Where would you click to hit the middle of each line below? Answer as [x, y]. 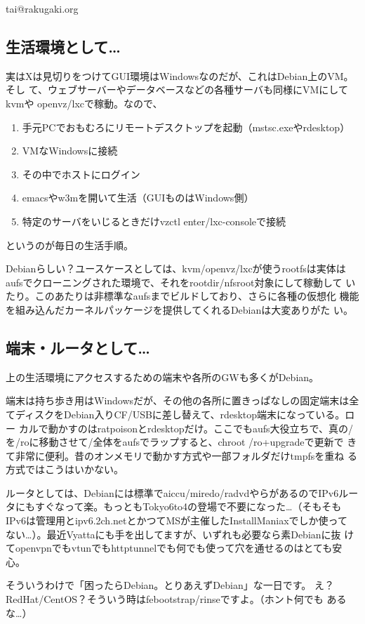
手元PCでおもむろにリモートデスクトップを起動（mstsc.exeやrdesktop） [186, 127]
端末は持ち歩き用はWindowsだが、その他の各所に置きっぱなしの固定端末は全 [182, 400]
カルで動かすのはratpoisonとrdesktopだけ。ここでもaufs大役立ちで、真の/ [186, 428]
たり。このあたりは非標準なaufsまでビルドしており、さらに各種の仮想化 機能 [182, 296]
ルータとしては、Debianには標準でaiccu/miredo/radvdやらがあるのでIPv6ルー [182, 492]
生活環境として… [63, 46]
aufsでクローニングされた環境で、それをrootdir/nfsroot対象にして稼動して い [181, 282]
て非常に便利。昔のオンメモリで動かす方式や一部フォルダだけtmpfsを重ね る [181, 455]
